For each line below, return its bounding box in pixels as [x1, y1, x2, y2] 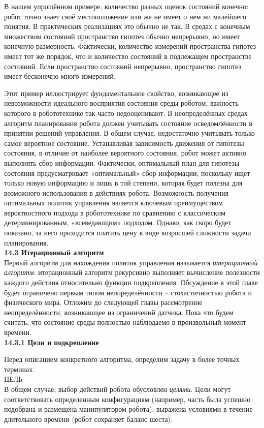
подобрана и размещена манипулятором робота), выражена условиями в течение [4, 404, 253, 414]
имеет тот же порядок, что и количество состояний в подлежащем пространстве [4, 50, 252, 61]
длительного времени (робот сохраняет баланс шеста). [4, 413, 173, 424]
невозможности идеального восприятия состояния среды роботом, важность [4, 98, 239, 108]
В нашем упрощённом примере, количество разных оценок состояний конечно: [4, 1, 249, 11]
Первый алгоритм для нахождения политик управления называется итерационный [4, 257, 258, 267]
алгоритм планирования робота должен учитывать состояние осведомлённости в [4, 117, 252, 128]
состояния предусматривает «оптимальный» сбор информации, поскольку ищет [4, 167, 250, 178]
